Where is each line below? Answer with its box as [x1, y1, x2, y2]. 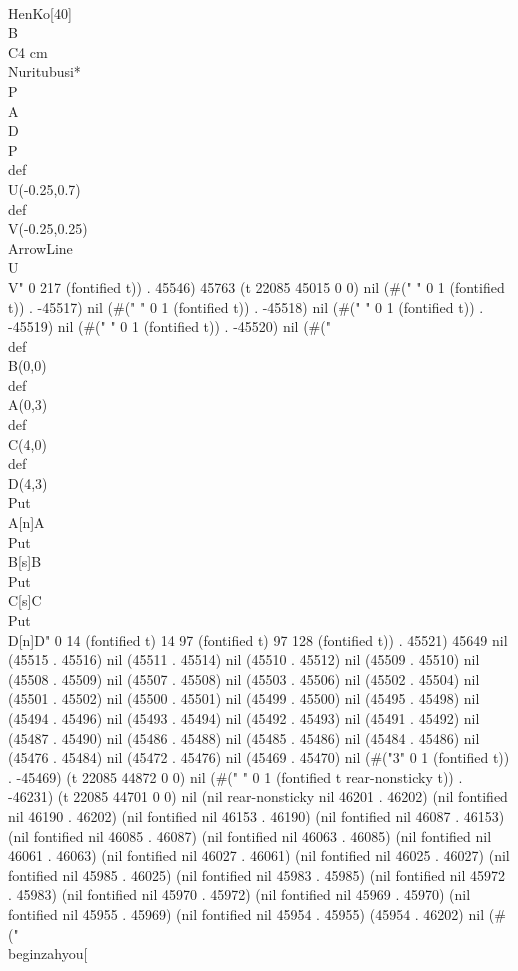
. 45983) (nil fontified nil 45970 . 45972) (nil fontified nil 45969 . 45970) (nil [8, 884, 471, 905]
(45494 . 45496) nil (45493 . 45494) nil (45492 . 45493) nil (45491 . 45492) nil [8, 707, 480, 728]
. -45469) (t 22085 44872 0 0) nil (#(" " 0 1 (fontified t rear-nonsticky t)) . [8, 766, 463, 787]
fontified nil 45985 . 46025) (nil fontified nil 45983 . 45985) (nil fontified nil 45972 [8, 864, 506, 885]
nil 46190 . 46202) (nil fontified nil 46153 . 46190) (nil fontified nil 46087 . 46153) [8, 805, 505, 826]
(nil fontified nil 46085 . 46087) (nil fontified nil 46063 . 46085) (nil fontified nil [8, 825, 492, 846]
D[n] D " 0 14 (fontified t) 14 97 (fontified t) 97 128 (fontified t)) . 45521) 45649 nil [8, 629, 508, 650]
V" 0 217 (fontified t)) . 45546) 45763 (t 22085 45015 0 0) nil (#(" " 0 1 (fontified [8, 276, 505, 297]
